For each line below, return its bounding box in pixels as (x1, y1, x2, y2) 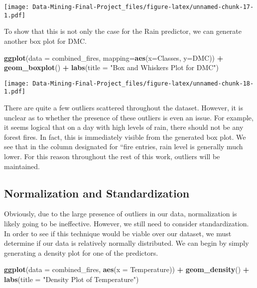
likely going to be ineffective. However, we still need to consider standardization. (4, 218, 249, 228)
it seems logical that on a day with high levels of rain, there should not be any (4, 122, 244, 132)
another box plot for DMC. (4, 35, 87, 46)
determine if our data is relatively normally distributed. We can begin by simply (4, 238, 249, 248)
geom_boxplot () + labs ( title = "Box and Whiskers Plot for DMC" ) (4, 62, 219, 73)
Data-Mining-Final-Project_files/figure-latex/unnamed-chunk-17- (32, 3, 254, 10)
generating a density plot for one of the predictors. (4, 247, 158, 258)
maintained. (4, 161, 40, 171)
